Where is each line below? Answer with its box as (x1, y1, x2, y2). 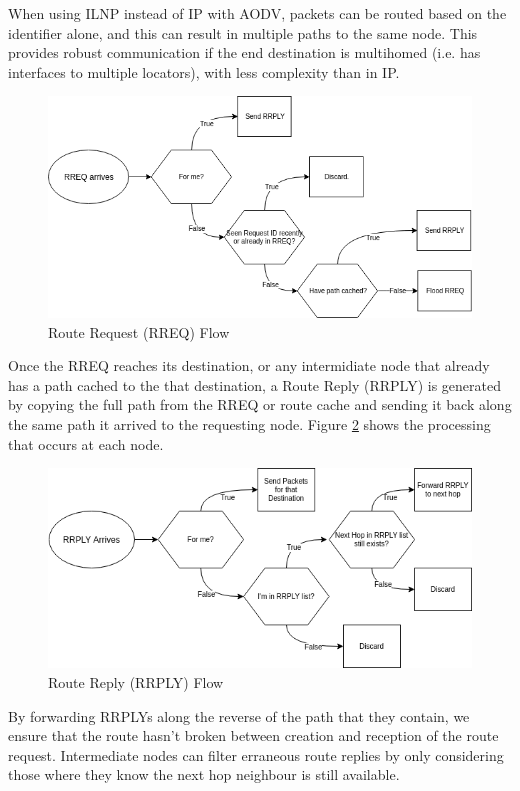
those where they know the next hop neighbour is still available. (8, 764, 400, 785)
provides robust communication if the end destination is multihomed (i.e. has (8, 42, 481, 63)
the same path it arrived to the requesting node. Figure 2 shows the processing (8, 414, 491, 435)
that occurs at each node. (8, 433, 164, 454)
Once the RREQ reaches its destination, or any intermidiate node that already (8, 355, 490, 376)
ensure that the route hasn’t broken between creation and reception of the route (8, 725, 499, 746)
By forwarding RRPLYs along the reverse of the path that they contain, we (8, 705, 470, 726)
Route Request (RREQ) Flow (48, 321, 230, 342)
